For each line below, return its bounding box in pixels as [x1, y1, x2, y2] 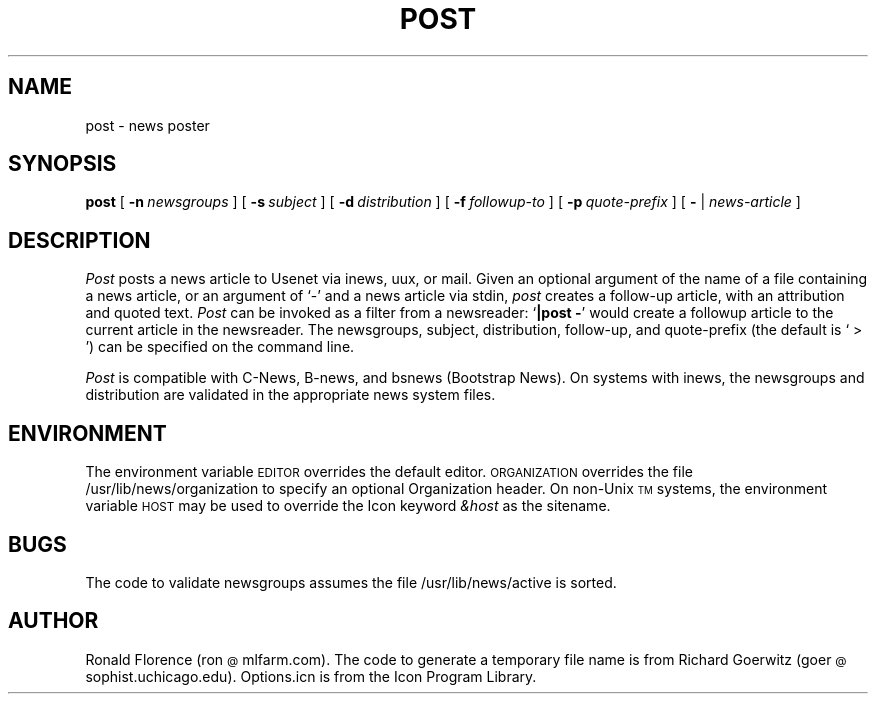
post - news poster [85, 116, 210, 134]
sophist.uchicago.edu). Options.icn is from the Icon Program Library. [85, 667, 537, 685]
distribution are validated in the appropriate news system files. [85, 386, 496, 404]
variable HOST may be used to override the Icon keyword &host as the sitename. [85, 497, 611, 515]
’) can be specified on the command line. [85, 338, 355, 356]
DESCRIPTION [8, 227, 151, 253]
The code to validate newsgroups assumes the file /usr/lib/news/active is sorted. [85, 573, 617, 591]
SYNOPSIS [8, 151, 117, 177]
